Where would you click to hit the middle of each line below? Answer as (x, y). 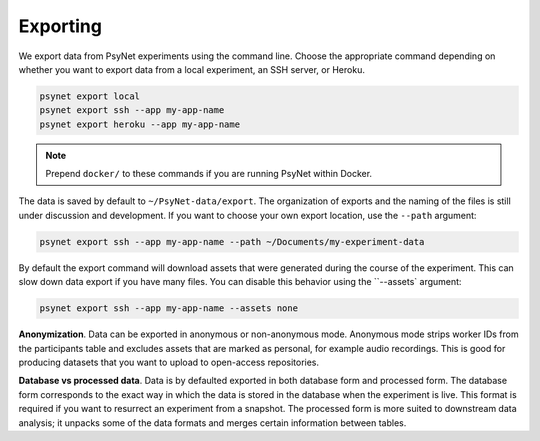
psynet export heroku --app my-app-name (139, 124)
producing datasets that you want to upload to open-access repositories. (169, 362)
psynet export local (89, 96)
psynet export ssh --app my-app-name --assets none (169, 308)
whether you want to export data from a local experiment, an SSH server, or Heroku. (191, 69)
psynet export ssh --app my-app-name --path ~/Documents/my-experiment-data (232, 241)
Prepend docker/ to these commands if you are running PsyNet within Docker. (209, 174)
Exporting (60, 26)
